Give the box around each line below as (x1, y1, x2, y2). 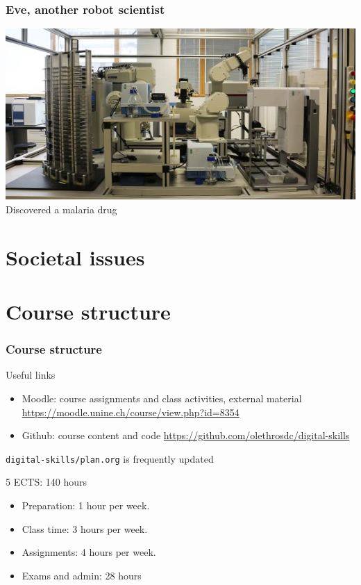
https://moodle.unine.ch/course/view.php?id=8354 (22, 404, 240, 419)
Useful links (6, 368, 56, 382)
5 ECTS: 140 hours (6, 475, 87, 489)
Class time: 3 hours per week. (22, 521, 148, 536)
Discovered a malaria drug (6, 201, 117, 216)
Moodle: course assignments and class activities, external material (22, 390, 302, 405)
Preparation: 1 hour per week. (22, 498, 150, 513)
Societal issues (6, 242, 145, 271)
